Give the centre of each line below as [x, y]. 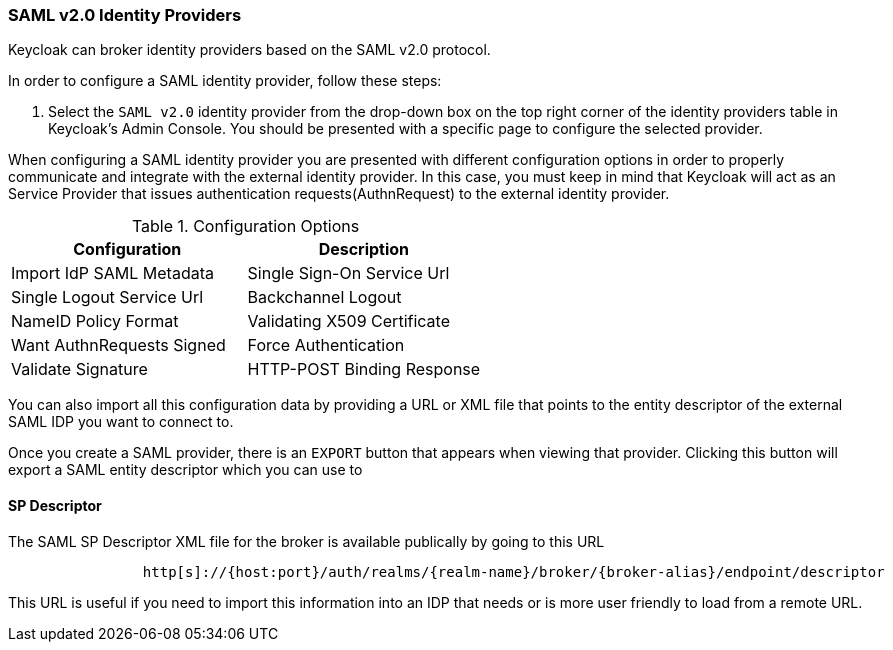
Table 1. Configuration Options [245, 226]
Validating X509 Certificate [348, 321]
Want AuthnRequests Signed [118, 345]
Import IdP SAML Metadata [112, 273]
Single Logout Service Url [107, 297]
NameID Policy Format [95, 321]
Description [364, 249]
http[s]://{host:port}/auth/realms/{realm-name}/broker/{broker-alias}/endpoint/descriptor [513, 571]
